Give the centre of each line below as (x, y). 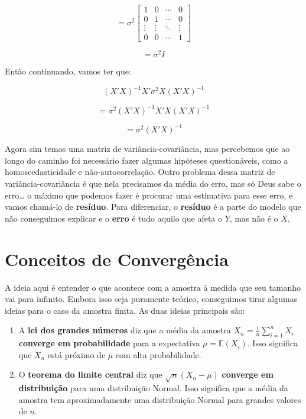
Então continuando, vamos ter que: (68, 71)
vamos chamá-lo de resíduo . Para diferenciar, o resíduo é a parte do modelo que (153, 207)
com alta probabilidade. (158, 354)
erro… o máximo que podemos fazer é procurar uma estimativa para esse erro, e (149, 195)
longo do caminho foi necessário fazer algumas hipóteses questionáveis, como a (147, 160)
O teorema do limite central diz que (90, 374)
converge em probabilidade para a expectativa (109, 343)
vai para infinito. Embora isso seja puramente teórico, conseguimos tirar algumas (151, 299)
